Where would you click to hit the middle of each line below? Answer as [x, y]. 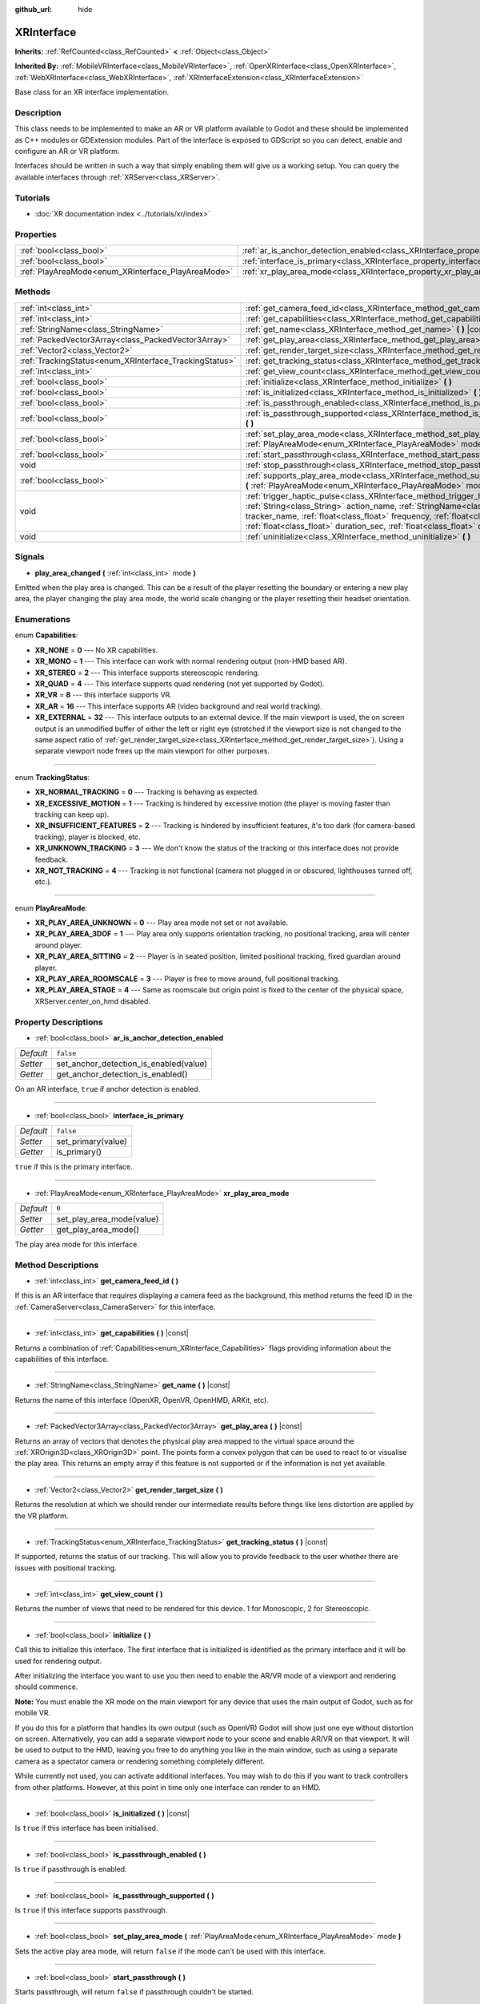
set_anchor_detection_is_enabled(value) [132, 1064]
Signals [30, 557]
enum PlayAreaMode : [51, 908]
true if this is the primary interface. [74, 1167]
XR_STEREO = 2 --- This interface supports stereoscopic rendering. [147, 673]
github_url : [33, 9]
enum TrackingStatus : [52, 777]
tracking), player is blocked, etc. [88, 837]
